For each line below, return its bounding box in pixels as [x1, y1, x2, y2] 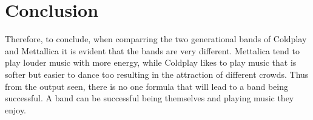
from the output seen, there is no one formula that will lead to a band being [5, 80, 288, 92]
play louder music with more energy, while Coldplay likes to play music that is [5, 56, 297, 69]
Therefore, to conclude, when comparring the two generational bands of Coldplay [5, 33, 307, 45]
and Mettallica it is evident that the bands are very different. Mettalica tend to [5, 44, 300, 57]
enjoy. [5, 103, 27, 116]
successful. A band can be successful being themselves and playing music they [5, 92, 294, 104]
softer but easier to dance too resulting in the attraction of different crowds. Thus [5, 68, 309, 80]
